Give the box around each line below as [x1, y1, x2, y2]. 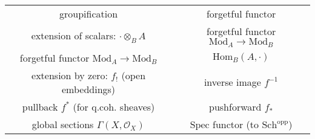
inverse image [204, 75, 261, 89]
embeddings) [62, 82, 116, 96]
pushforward [209, 99, 262, 114]
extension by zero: [31, 68, 108, 82]
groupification [59, 7, 118, 21]
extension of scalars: [31, 28, 116, 43]
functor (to [212, 117, 259, 131]
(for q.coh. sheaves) [73, 99, 155, 114]
